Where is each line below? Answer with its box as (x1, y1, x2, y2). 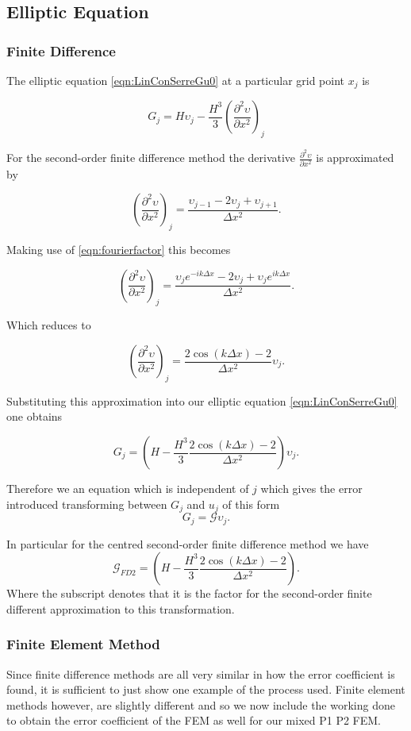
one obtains (6, 408, 63, 425)
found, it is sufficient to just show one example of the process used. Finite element (6, 681, 405, 698)
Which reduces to (6, 317, 91, 333)
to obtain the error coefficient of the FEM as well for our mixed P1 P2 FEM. (6, 712, 381, 729)
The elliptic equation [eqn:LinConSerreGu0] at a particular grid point (6, 72, 345, 88)
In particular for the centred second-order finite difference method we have (6, 535, 369, 552)
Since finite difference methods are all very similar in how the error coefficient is (6, 665, 395, 682)
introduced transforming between (6, 495, 167, 512)
